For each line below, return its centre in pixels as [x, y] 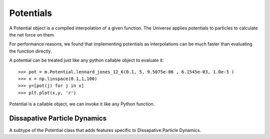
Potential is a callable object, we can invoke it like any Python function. [82, 104]
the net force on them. [32, 34]
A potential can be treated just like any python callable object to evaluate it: [86, 60]
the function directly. [30, 51]
